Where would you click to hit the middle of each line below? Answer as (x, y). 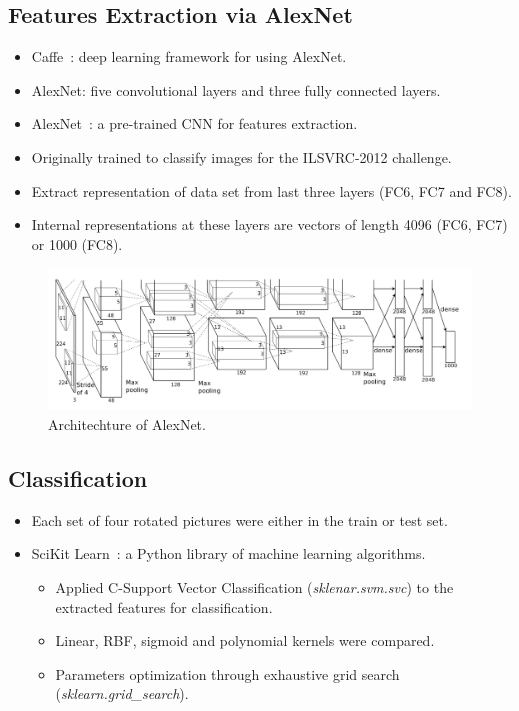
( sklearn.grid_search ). (122, 693)
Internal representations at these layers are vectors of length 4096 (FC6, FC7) (269, 224)
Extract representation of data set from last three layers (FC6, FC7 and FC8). (271, 190)
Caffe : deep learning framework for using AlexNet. (189, 56)
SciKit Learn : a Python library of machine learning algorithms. (228, 553)
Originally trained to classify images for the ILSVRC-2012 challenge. (241, 156)
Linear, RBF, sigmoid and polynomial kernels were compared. (245, 640)
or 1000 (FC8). (77, 243)
